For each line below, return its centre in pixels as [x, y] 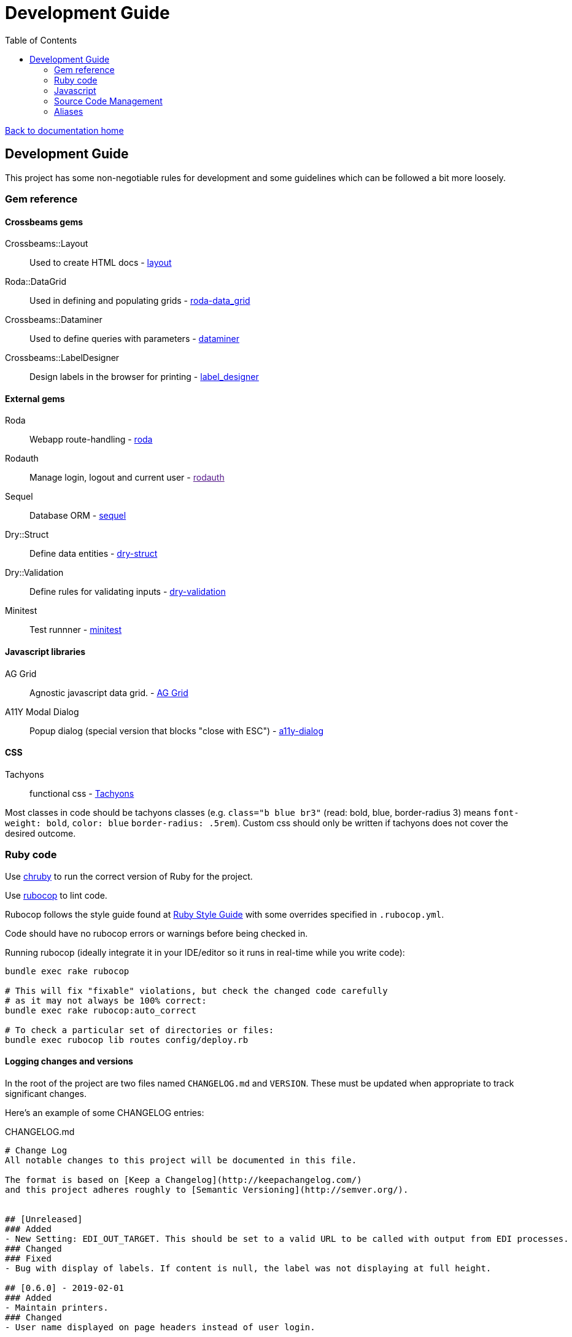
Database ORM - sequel [78, 516]
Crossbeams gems [44, 222]
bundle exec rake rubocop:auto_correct [101, 1010]
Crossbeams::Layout [47, 244]
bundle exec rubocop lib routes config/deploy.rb [127, 1040]
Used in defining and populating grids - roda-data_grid [140, 301]
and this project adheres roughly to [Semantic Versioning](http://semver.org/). [207, 1189]
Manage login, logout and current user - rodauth [127, 478]
